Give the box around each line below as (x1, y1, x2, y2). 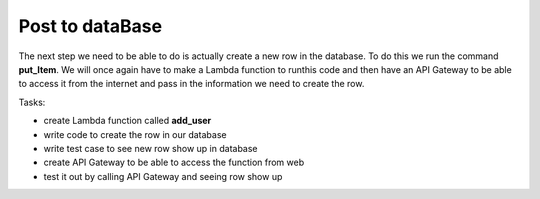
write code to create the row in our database (43, 128, 227, 140)
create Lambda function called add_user (43, 115, 212, 127)
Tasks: (18, 96, 46, 108)
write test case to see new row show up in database (43, 142, 259, 154)
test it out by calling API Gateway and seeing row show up (43, 170, 283, 182)
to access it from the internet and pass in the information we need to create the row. (18, 78, 365, 90)
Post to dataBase (18, 15, 163, 37)
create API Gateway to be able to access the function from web (43, 156, 305, 169)
